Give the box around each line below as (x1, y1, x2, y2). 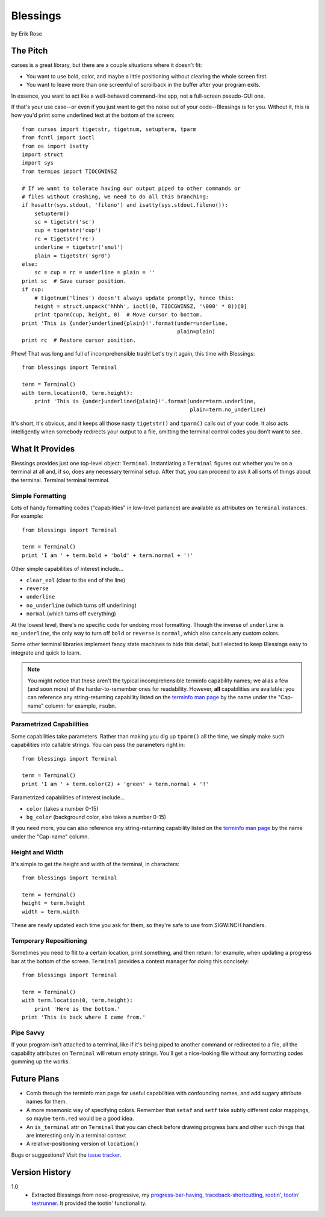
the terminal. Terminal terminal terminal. (11, 476, 110, 483)
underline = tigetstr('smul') (34, 244, 123, 251)
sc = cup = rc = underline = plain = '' (34, 269, 156, 276)
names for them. (26, 1098, 67, 1105)
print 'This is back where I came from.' (22, 1014, 146, 1021)
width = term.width (22, 908, 79, 915)
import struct (22, 151, 63, 158)
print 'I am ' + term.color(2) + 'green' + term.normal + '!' (22, 781, 209, 787)
